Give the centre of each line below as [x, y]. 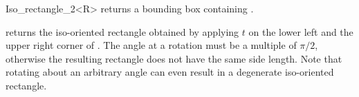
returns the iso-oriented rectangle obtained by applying [122, 31]
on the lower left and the [301, 31]
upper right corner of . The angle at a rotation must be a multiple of [151, 45]
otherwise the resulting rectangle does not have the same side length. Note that [174, 58]
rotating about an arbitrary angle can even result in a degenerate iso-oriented [170, 72]
